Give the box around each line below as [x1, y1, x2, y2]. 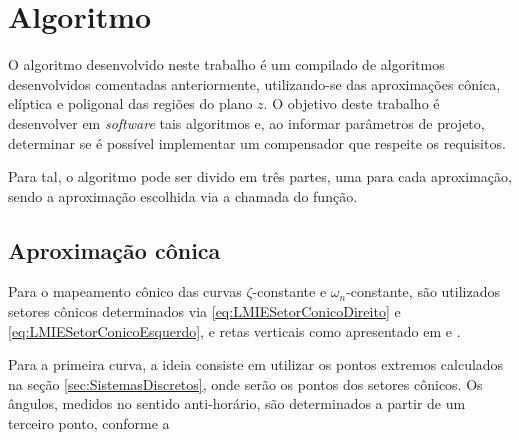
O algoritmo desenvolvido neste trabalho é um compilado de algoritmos [8, 54, 445, 75]
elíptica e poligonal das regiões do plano [8, 93, 253, 114]
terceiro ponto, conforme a [8, 413, 170, 434]
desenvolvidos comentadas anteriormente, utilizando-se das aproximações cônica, [8, 73, 501, 94]
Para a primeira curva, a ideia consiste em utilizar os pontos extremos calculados [8, 354, 504, 375]
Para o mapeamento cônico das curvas [8, 281, 242, 302]
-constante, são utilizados [346, 281, 500, 302]
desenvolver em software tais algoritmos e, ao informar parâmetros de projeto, [8, 112, 485, 133]
